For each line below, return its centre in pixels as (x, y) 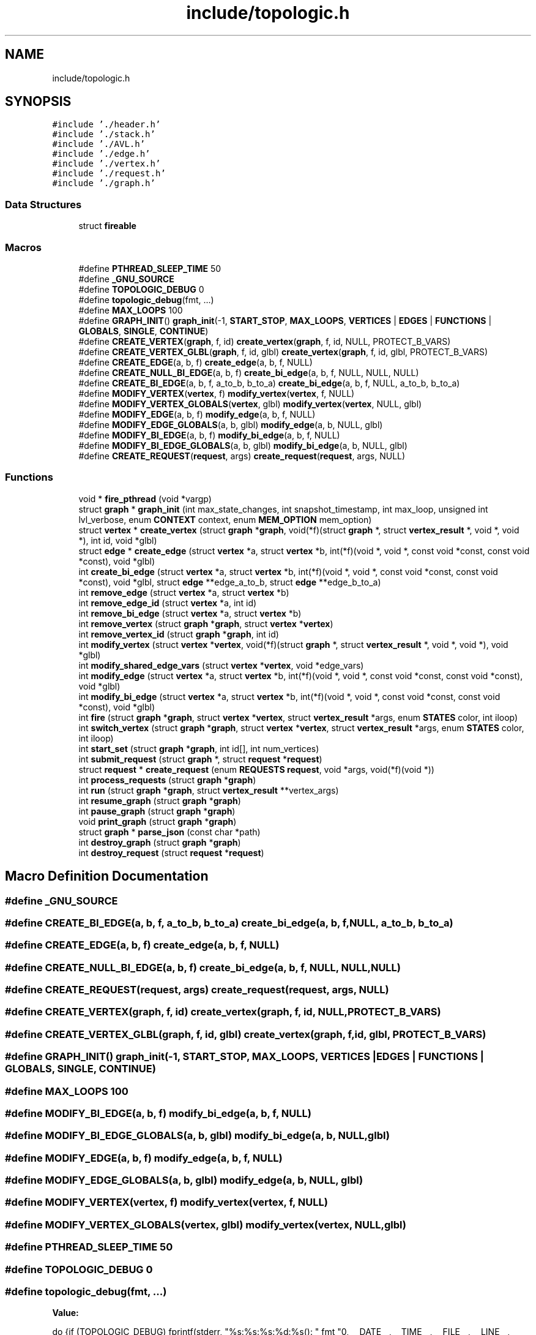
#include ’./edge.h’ (101, 154)
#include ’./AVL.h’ (99, 144)
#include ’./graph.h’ (104, 183)
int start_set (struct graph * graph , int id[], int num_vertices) (199, 748)
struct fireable (107, 226)
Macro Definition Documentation (107, 876)
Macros (23, 247)
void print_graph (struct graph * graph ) (158, 821)
